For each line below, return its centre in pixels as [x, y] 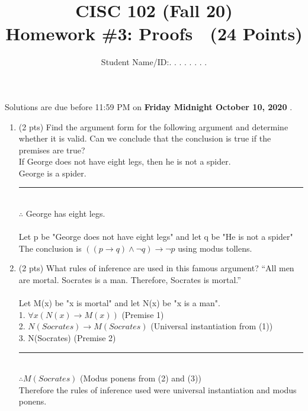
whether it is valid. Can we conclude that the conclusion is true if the [145, 138]
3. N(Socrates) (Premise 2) [67, 338]
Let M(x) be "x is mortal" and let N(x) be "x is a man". [119, 303]
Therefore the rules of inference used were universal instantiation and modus [158, 389]
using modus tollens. [215, 248]
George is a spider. [52, 173]
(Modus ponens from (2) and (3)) [141, 378]
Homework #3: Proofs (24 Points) [154, 33]
